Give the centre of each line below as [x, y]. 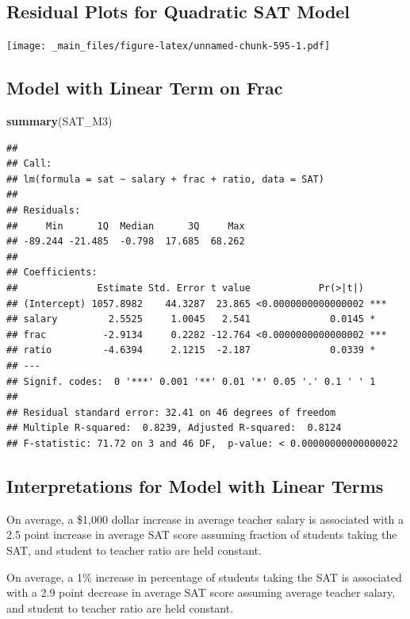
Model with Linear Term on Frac [145, 88]
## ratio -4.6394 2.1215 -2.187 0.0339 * [191, 350]
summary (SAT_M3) [59, 121]
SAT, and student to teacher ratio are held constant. [134, 550]
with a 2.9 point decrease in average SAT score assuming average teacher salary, [201, 592]
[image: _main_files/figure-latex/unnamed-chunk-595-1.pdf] [169, 46]
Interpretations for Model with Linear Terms [195, 485]
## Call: [29, 164]
